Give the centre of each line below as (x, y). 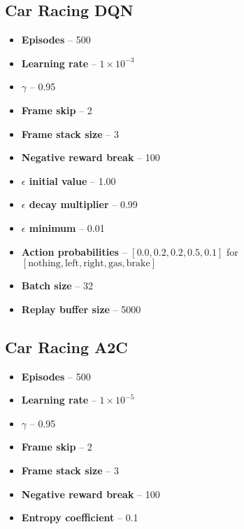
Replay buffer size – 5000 (81, 309)
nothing (44, 264)
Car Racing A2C (66, 346)
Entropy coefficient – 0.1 (80, 517)
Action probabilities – (74, 251)
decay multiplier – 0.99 (83, 204)
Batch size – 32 (57, 286)
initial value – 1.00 (72, 180)
